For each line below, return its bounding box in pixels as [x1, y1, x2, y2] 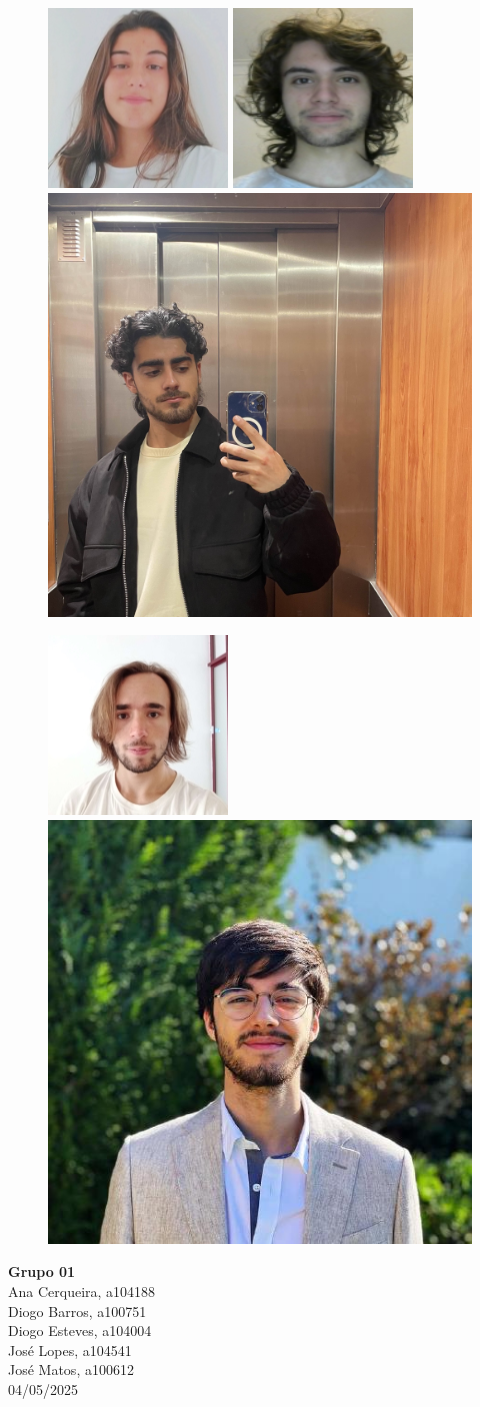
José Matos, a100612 [8, 1359, 134, 1380]
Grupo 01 [8, 1261, 76, 1282]
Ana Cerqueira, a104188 [8, 1280, 156, 1301]
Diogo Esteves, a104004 [8, 1320, 152, 1341]
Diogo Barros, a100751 [8, 1300, 147, 1321]
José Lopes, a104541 [8, 1339, 132, 1360]
